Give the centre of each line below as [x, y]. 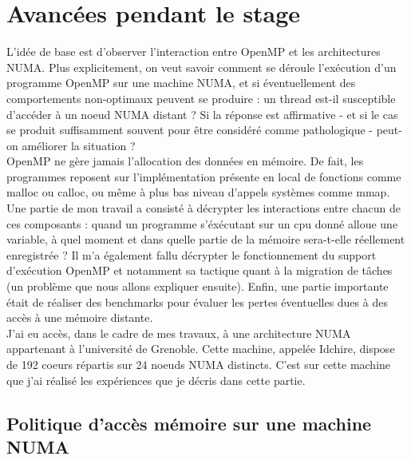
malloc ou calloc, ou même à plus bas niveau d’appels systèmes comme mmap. [198, 192]
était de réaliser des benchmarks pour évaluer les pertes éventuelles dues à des [197, 301]
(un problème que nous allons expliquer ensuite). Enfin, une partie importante [198, 286]
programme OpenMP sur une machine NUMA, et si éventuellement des [181, 83]
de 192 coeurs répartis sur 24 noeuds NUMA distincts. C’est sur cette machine [199, 364]
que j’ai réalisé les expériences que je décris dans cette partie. [156, 380]
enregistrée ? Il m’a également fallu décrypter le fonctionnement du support [192, 254]
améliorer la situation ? [79, 145]
